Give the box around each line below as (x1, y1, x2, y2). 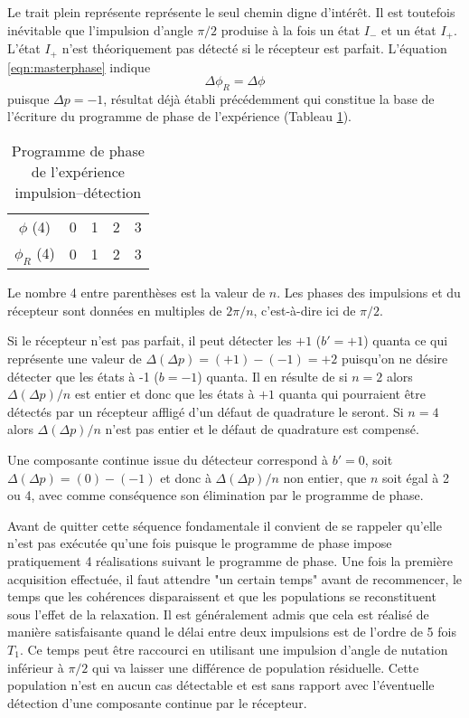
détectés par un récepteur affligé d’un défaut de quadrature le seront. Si (7, 402, 404, 420)
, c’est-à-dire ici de (253, 300, 356, 319)
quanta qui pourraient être (278, 384, 427, 403)
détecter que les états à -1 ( (7, 366, 159, 385)
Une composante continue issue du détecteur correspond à (7, 450, 329, 469)
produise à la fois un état (220, 20, 361, 39)
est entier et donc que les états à (74, 384, 255, 403)
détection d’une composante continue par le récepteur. (7, 693, 307, 712)
